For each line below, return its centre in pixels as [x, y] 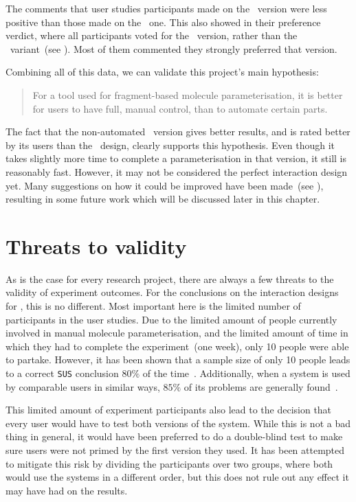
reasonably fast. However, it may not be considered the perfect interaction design [177, 171]
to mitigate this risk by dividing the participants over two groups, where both [169, 463]
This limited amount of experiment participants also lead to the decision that [169, 410]
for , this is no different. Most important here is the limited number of [153, 306]
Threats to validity [96, 246]
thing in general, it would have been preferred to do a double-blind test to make [174, 436]
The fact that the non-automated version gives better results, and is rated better [178, 132]
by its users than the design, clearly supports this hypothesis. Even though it [170, 145]
